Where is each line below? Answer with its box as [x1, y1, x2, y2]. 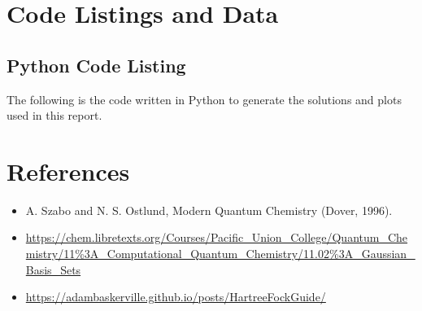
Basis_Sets [25, 261, 81, 278]
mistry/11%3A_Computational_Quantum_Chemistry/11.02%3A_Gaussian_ [25, 245, 415, 262]
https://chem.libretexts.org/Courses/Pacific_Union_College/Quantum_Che [25, 229, 408, 246]
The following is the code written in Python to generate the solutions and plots [7, 90, 402, 107]
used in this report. [7, 107, 102, 124]
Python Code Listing [7, 52, 186, 77]
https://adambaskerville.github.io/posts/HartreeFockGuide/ [25, 288, 326, 305]
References [7, 154, 130, 187]
